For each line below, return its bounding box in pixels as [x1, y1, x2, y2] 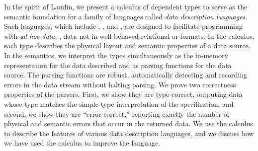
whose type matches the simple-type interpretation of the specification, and [4, 98, 234, 109]
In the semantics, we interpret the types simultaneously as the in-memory [4, 50, 228, 60]
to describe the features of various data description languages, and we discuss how [4, 128, 254, 138]
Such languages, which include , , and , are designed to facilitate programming [4, 21, 243, 31]
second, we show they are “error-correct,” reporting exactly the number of [4, 108, 230, 119]
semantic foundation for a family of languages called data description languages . [4, 11, 248, 21]
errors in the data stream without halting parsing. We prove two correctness [4, 79, 236, 89]
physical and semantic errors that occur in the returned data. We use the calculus [4, 118, 253, 129]
